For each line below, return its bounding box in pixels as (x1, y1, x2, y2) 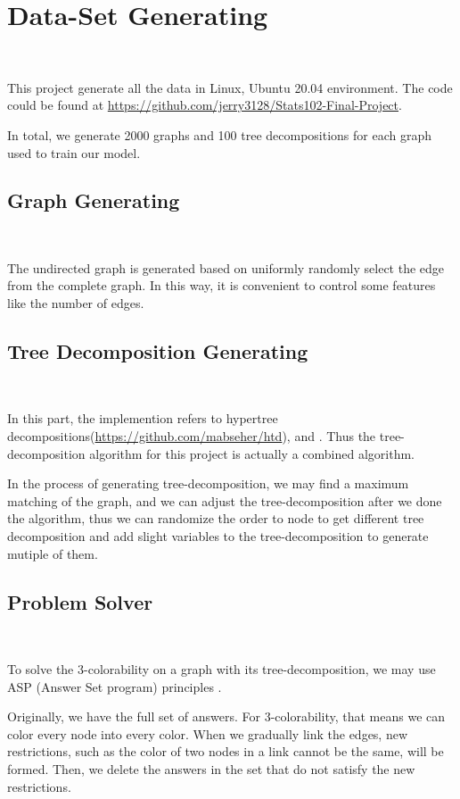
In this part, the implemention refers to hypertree (7, 409, 278, 428)
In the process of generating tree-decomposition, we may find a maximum (7, 474, 409, 493)
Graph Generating (7, 187, 180, 214)
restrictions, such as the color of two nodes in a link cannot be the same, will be (7, 742, 444, 761)
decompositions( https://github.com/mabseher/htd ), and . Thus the (7, 427, 376, 445)
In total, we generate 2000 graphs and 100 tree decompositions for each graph (7, 125, 432, 144)
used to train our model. (7, 143, 141, 162)
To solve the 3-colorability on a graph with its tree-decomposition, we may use (7, 660, 436, 678)
